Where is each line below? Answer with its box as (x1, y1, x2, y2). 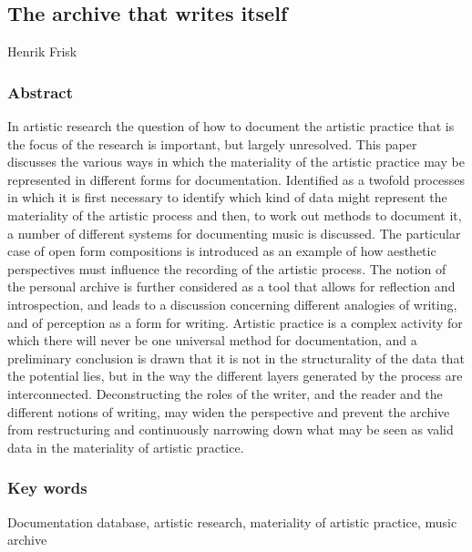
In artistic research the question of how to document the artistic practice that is (7, 117, 455, 136)
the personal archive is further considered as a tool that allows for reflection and (7, 277, 456, 296)
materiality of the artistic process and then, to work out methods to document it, (7, 205, 462, 224)
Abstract (7, 80, 73, 103)
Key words (7, 476, 87, 499)
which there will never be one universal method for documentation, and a (7, 331, 417, 350)
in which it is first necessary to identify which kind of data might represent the (7, 188, 447, 207)
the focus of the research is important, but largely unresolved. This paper (7, 134, 417, 153)
